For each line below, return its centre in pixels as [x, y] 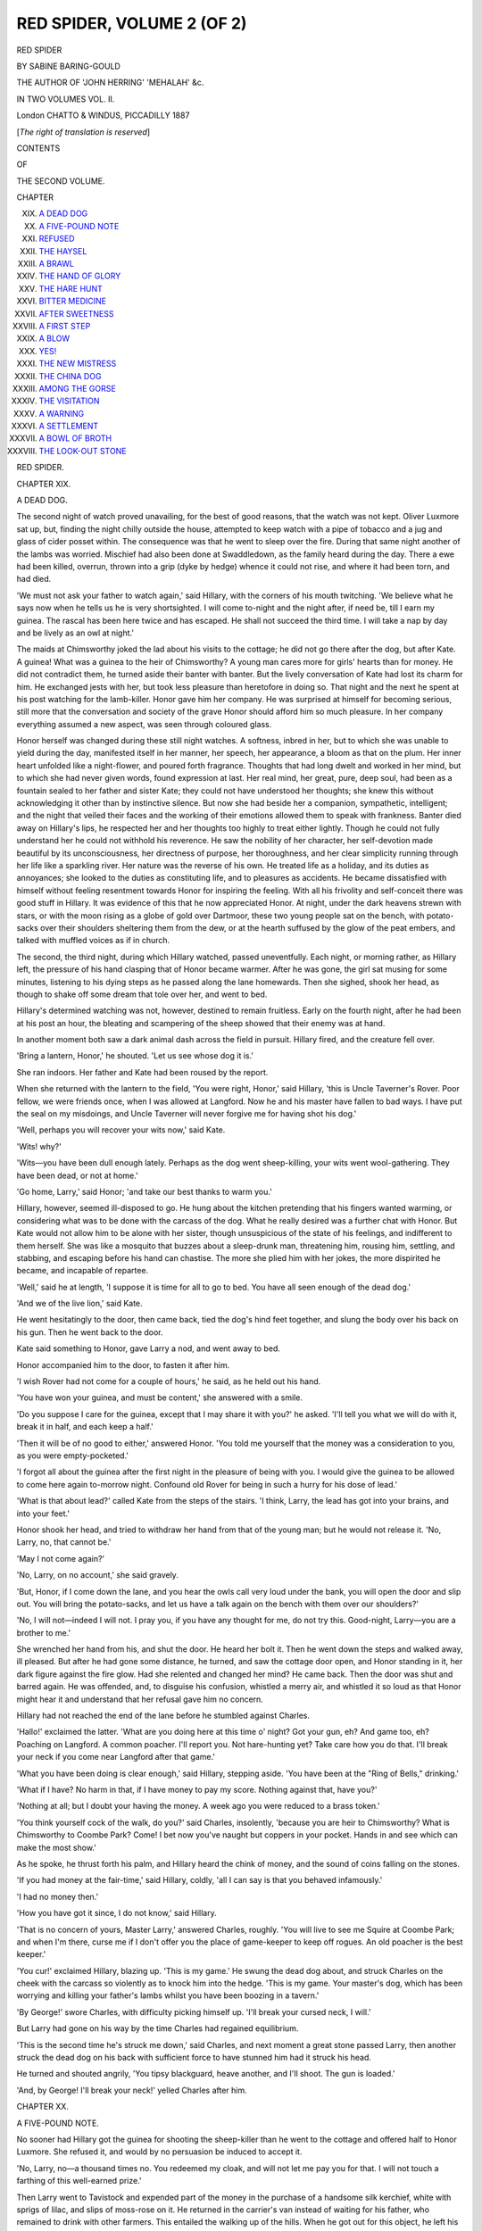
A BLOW [54, 338]
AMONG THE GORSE [77, 388]
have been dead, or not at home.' [77, 1175]
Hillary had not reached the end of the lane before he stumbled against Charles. [163, 1716]
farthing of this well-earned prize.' [79, 2181]
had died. [34, 579]
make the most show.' [57, 1847]
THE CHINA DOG [70, 376]
